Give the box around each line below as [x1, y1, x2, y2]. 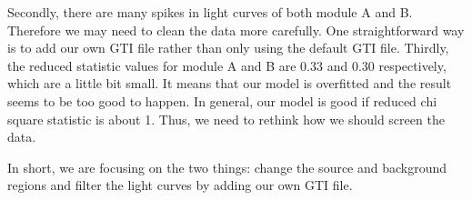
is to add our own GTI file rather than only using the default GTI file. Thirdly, [7, 38, 449, 57]
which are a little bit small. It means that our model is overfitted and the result [7, 74, 452, 93]
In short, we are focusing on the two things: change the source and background [7, 157, 447, 176]
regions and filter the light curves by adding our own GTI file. [7, 175, 353, 195]
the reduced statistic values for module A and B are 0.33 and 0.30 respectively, [7, 55, 447, 75]
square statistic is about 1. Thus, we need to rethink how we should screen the [7, 109, 445, 128]
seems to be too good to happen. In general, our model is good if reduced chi [7, 91, 437, 110]
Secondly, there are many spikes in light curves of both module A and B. [7, 3, 413, 21]
